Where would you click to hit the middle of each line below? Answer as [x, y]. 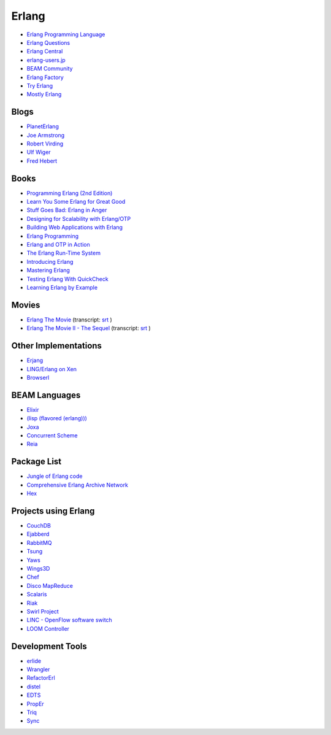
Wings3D [38, 568]
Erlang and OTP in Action [58, 244]
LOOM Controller [48, 628]
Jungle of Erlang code [55, 476]
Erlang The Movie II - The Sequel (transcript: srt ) [89, 328]
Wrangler [38, 669]
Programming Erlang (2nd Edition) [70, 193]
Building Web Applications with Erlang [74, 228]
